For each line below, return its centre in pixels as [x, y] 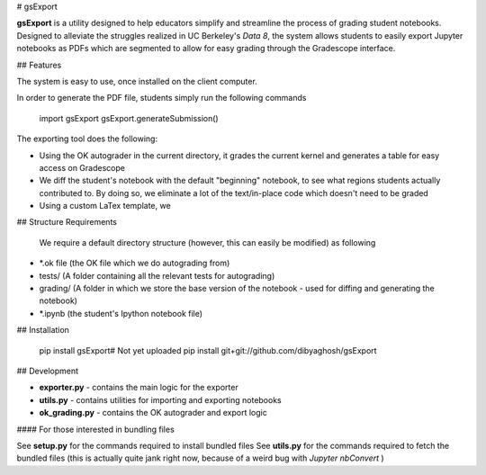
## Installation [43, 330]
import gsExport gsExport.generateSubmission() [129, 118]
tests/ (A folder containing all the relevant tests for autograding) [157, 275]
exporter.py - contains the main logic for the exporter [139, 388]
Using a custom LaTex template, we [105, 206]
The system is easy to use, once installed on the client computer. [137, 81]
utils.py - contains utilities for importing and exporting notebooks [161, 399]
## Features [39, 65]
